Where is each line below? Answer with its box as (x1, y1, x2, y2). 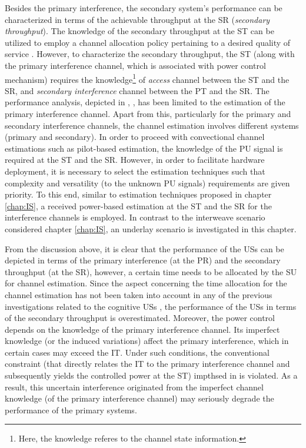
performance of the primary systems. (5, 403, 137, 416)
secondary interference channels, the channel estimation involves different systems (5, 119, 299, 131)
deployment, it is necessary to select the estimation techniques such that (5, 165, 265, 177)
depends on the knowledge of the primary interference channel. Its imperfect (5, 323, 280, 335)
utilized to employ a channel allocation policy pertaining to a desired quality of (5, 36, 291, 48)
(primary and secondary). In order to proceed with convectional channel (5, 131, 265, 143)
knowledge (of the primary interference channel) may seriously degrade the (5, 392, 274, 404)
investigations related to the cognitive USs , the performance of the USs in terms (5, 300, 297, 312)
